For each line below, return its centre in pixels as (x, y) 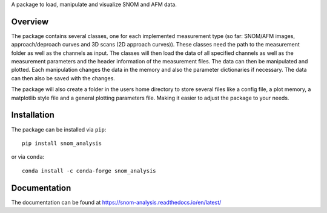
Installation (33, 115)
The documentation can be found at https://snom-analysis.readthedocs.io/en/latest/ (116, 202)
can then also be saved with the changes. (63, 78)
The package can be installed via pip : (59, 129)
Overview (30, 21)
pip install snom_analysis (62, 143)
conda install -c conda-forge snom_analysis (89, 171)
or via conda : (28, 157)
